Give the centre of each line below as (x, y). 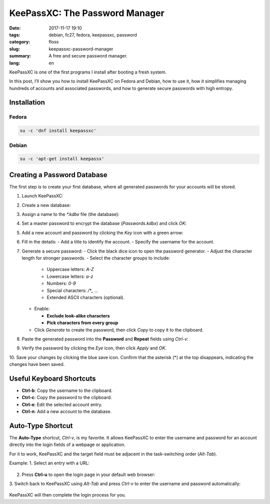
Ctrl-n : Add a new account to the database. (67, 411)
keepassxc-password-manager (81, 49)
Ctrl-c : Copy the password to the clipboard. (67, 397)
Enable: (42, 309)
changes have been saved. (37, 364)
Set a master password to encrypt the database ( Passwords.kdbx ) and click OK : (104, 223)
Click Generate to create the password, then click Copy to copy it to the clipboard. (119, 329)
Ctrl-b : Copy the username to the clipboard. (67, 390)
